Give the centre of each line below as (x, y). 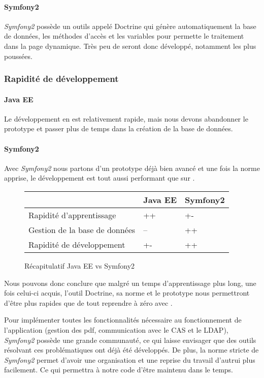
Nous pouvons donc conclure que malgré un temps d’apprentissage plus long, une (130, 283)
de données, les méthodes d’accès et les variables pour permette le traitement (124, 36)
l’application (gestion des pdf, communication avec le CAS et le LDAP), (116, 329)
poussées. (18, 56)
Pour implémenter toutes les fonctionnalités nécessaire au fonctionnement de (123, 320)
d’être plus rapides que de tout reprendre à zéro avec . (88, 302)
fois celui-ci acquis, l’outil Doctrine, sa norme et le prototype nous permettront (127, 293)
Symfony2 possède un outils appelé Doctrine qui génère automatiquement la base (130, 26)
